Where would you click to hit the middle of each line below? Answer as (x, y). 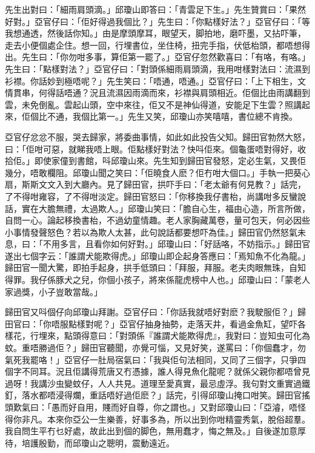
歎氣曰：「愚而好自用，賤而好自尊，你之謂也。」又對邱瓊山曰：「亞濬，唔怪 (159, 407)
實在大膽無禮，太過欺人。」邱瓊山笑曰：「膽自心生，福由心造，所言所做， (166, 208)
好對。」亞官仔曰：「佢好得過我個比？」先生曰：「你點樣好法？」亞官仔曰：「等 (157, 21)
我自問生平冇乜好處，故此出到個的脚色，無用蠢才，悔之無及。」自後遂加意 (151, 431)
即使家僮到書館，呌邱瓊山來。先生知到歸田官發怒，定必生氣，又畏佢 (170, 161)
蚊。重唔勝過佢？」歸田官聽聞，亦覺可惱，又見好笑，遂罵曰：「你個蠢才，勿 (155, 348)
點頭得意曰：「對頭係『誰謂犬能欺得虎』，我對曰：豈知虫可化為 (187, 335)
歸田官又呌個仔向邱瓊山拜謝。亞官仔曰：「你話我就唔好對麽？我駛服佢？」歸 (155, 312)
